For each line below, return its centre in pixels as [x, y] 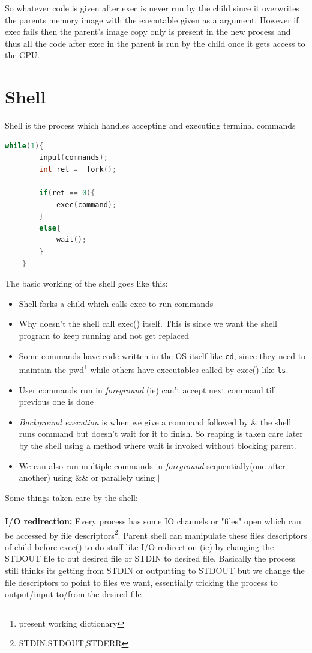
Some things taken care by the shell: [71, 497]
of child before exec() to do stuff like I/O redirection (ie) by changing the [139, 546]
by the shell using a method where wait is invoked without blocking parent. [157, 445]
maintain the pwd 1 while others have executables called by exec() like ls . [154, 369]
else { [50, 228]
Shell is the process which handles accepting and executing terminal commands [150, 125]
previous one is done [56, 402]
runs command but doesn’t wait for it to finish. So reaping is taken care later [161, 433]
